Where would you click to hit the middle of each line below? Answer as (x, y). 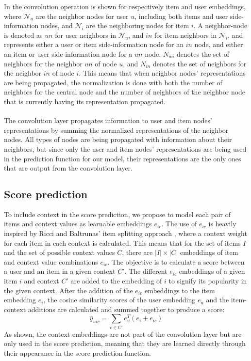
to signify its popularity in (208, 281)
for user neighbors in (86, 35)
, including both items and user (181, 16)
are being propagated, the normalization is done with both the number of (113, 82)
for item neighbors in (186, 35)
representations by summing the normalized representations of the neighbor (116, 130)
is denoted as (23, 35)
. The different (146, 271)
